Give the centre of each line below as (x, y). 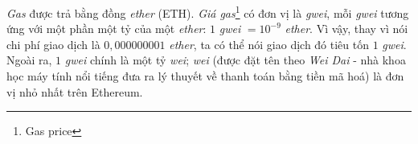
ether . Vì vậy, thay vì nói (346, 29)
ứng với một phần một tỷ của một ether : (107, 29)
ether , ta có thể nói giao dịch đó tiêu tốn (269, 44)
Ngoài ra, (29, 60)
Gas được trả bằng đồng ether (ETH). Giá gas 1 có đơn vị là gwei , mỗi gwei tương (208, 12)
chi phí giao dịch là (53, 44)
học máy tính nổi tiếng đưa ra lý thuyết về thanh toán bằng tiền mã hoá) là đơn (205, 76)
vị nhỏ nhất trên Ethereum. (75, 91)
